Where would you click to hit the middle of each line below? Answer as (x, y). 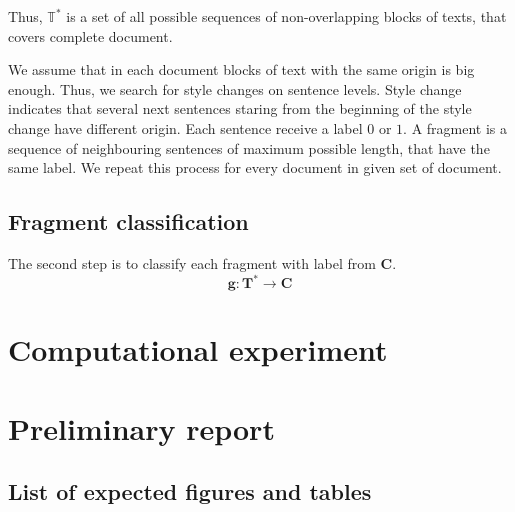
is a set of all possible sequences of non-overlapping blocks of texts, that (286, 16)
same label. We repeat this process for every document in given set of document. (255, 167)
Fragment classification (128, 221)
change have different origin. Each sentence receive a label (185, 127)
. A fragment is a (455, 127)
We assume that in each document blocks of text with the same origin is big (241, 69)
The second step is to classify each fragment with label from (192, 262)
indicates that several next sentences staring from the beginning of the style (240, 108)
